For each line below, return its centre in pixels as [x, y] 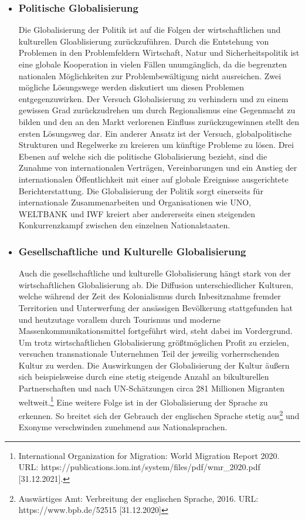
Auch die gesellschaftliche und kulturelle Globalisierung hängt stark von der [155, 273]
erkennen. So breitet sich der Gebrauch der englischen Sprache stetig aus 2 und [159, 414]
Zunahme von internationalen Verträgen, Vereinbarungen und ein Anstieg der [158, 168]
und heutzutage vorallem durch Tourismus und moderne [119, 319]
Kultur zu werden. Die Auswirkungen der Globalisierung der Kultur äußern [154, 365]
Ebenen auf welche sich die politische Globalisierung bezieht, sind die [143, 156]
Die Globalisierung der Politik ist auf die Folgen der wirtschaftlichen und [150, 30]
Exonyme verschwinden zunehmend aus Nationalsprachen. [123, 427]
